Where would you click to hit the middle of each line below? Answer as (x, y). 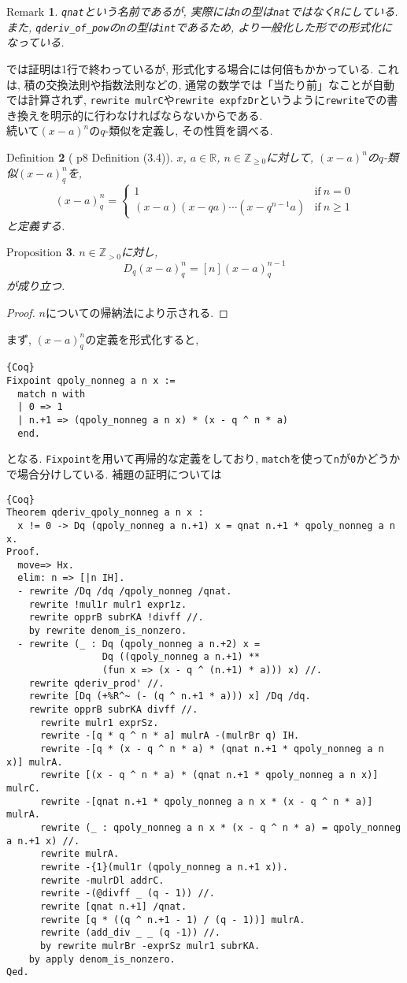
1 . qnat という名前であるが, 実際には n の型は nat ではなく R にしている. (223, 11)
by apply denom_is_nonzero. (102, 959)
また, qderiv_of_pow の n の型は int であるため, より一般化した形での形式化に (199, 26)
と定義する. (36, 225)
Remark (26, 13)
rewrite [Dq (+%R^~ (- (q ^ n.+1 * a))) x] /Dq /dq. (170, 696)
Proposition (34, 253)
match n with (52, 394)
